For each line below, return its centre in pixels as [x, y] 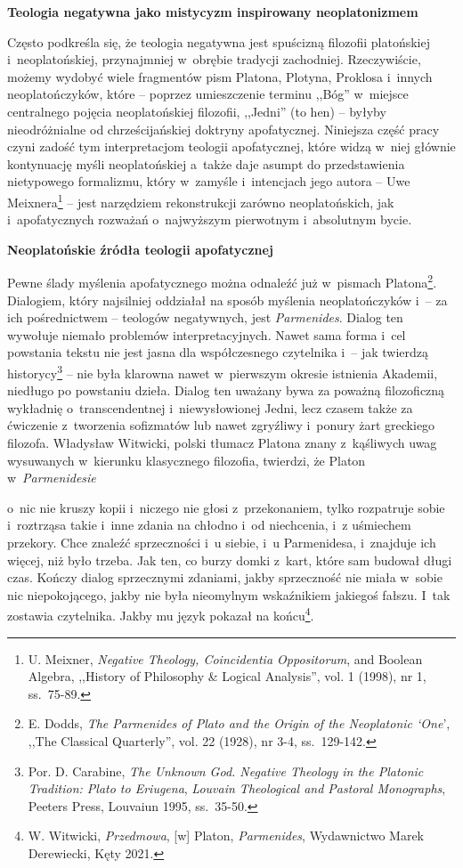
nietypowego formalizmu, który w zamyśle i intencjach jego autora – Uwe [209, 181]
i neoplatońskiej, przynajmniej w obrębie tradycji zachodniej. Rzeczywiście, [214, 59]
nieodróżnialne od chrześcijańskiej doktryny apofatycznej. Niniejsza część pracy [223, 129]
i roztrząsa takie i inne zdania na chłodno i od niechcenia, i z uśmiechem [209, 525]
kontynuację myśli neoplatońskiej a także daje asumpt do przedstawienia [206, 163]
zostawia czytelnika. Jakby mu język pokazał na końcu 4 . [161, 614]
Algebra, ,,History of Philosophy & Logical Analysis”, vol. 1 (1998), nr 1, [227, 676]
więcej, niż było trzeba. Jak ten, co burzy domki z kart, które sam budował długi [230, 560]
